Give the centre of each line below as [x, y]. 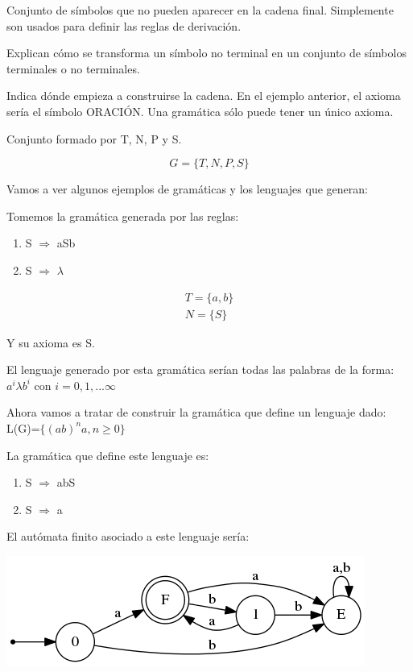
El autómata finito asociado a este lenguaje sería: [128, 536]
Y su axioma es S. [51, 342]
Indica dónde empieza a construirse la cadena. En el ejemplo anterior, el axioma [204, 95]
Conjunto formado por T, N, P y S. [94, 138]
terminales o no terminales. [73, 68]
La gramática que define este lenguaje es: [108, 455]
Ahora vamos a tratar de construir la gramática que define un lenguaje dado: [196, 412]
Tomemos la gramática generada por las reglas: [123, 216]
